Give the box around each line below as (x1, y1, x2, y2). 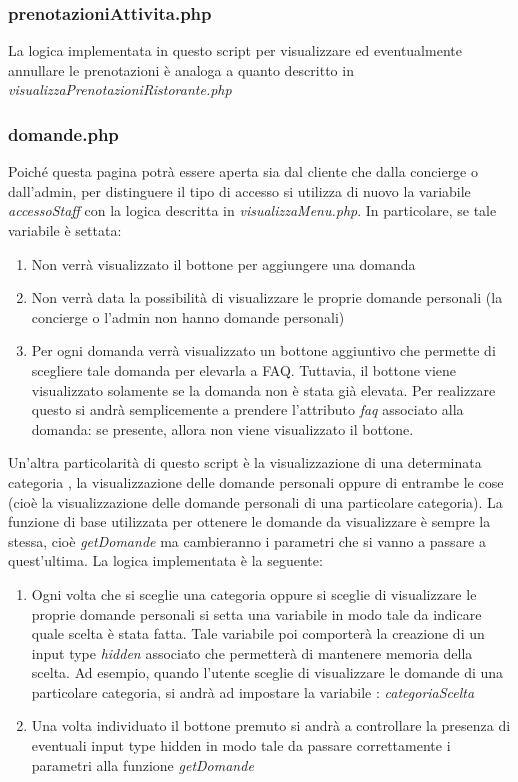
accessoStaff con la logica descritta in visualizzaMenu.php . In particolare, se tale (8, 200, 497, 221)
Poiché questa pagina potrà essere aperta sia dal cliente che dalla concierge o (8, 161, 478, 182)
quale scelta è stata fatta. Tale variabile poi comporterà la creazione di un (31, 623, 485, 644)
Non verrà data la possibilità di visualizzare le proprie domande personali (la (31, 287, 503, 308)
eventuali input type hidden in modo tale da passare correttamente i (31, 735, 451, 756)
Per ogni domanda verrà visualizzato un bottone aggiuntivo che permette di (31, 340, 496, 361)
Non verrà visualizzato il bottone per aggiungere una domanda (31, 253, 416, 274)
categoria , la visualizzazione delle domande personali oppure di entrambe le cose (8, 471, 504, 492)
